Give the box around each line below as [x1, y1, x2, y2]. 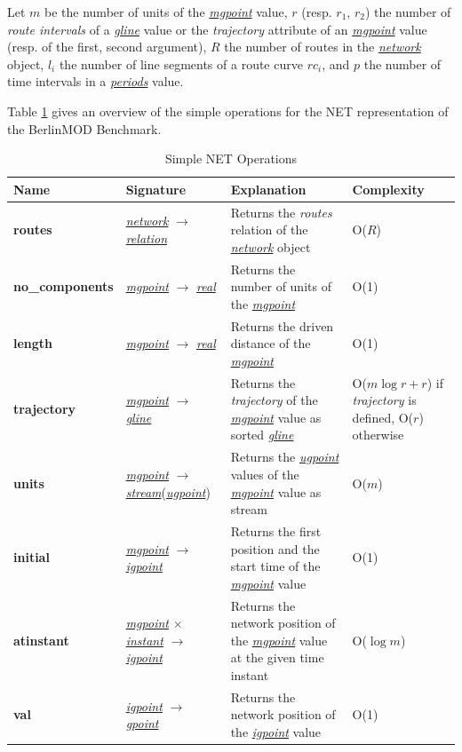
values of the [230, 464, 299, 483]
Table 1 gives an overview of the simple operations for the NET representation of [7, 101, 449, 120]
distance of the [230, 334, 311, 352]
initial [13, 548, 50, 566]
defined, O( [352, 408, 414, 426]
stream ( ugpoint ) [125, 482, 211, 501]
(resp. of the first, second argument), [7, 37, 207, 56]
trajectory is [352, 391, 417, 409]
